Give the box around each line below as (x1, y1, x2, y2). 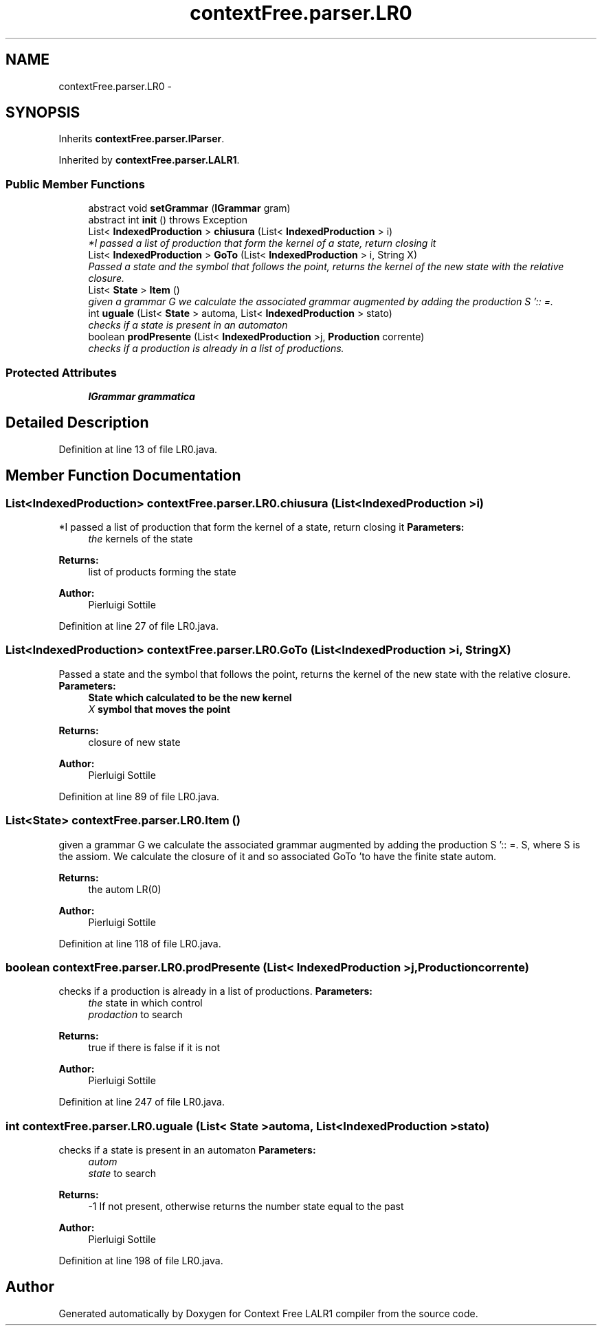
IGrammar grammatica (88, 390, 195, 402)
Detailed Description (5, 414, 149, 432)
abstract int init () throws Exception (88, 214, 248, 226)
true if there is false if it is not (88, 1042, 221, 1054)
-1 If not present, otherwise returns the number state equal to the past (88, 1200, 404, 1212)
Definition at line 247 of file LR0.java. (58, 1096, 225, 1108)
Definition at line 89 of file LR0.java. (58, 790, 220, 802)
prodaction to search (88, 1009, 183, 1021)
